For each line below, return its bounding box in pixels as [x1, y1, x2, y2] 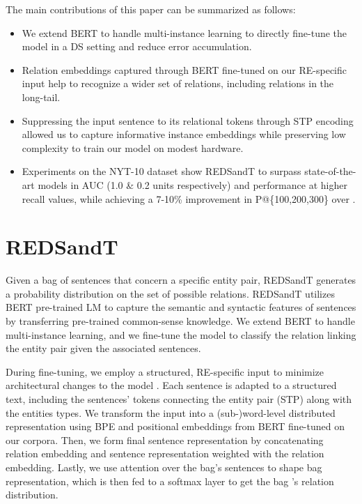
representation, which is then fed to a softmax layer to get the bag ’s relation [6, 473, 334, 488]
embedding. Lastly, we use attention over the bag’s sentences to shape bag [6, 459, 322, 474]
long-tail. [22, 89, 61, 104]
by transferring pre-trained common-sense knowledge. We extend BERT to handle [6, 314, 355, 328]
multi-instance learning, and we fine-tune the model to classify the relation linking [6, 327, 356, 342]
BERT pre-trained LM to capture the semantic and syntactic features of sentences [6, 300, 356, 314]
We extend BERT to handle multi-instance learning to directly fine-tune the [22, 25, 347, 40]
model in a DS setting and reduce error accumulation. [22, 39, 252, 54]
